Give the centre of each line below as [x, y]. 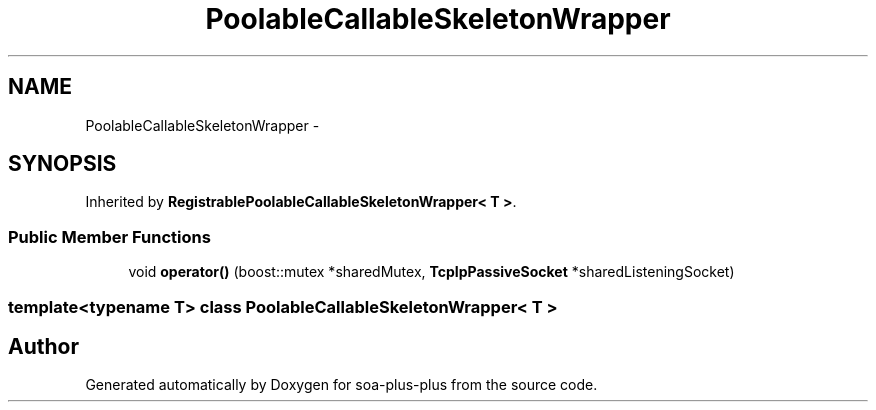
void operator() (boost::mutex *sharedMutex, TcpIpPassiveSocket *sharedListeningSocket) [431, 272]
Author [43, 346]
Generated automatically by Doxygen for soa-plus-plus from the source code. [341, 385]
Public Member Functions [109, 236]
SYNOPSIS [62, 164]
